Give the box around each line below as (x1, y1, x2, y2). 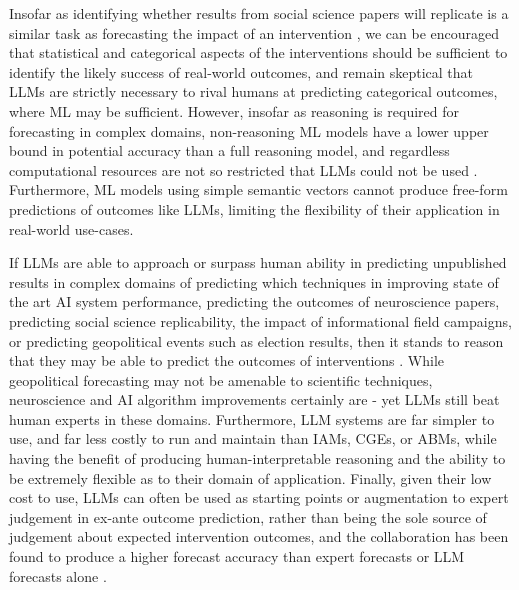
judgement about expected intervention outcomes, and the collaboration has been (9, 526, 509, 547)
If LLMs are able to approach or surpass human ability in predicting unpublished (9, 252, 507, 273)
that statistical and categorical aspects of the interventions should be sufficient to (9, 42, 508, 63)
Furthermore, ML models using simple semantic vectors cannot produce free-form (9, 179, 508, 200)
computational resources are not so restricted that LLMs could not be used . (9, 159, 478, 180)
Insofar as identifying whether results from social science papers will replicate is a (9, 3, 509, 23)
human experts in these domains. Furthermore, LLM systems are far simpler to (9, 408, 495, 429)
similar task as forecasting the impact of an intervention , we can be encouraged (9, 22, 500, 43)
